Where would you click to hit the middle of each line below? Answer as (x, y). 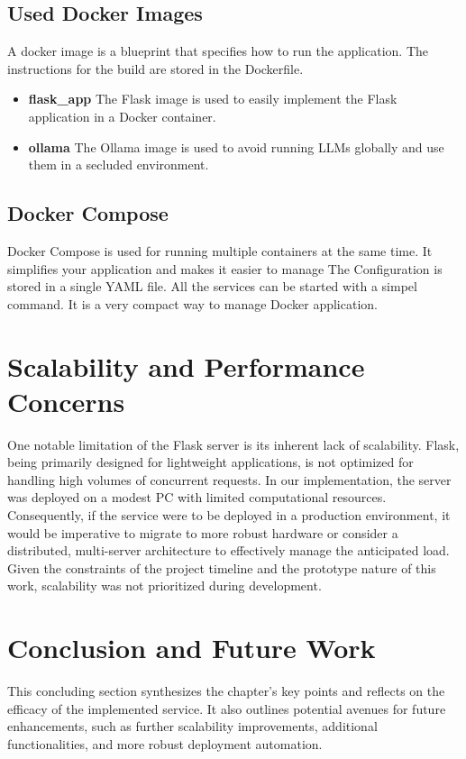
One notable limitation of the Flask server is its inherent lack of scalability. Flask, (233, 444)
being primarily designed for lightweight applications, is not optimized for (210, 462)
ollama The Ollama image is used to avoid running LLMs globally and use (236, 146)
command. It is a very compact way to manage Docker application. (192, 303)
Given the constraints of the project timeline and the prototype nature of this (222, 567)
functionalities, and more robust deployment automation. (165, 743)
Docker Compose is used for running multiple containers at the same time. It (220, 250)
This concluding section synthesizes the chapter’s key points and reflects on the (226, 691)
